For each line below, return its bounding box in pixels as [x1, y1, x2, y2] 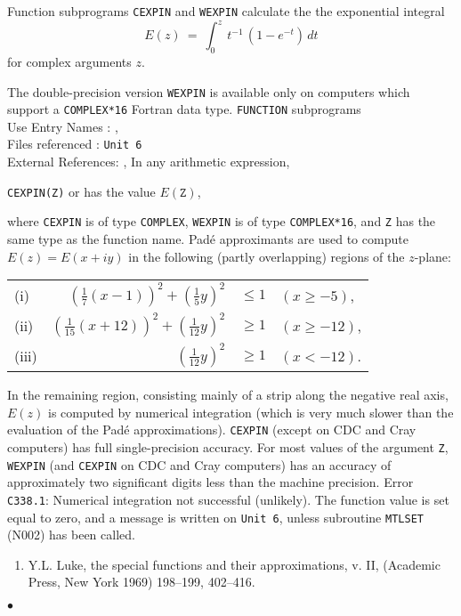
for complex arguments [7, 52, 132, 70]
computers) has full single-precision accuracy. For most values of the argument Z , [7, 438, 449, 457]
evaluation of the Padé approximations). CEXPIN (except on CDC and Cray [7, 420, 417, 439]
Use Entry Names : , [7, 117, 118, 135]
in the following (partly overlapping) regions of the [128, 247, 405, 265]
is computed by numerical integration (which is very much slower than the [47, 402, 454, 421]
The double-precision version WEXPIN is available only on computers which [7, 82, 410, 101]
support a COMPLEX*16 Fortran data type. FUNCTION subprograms [7, 100, 361, 118]
